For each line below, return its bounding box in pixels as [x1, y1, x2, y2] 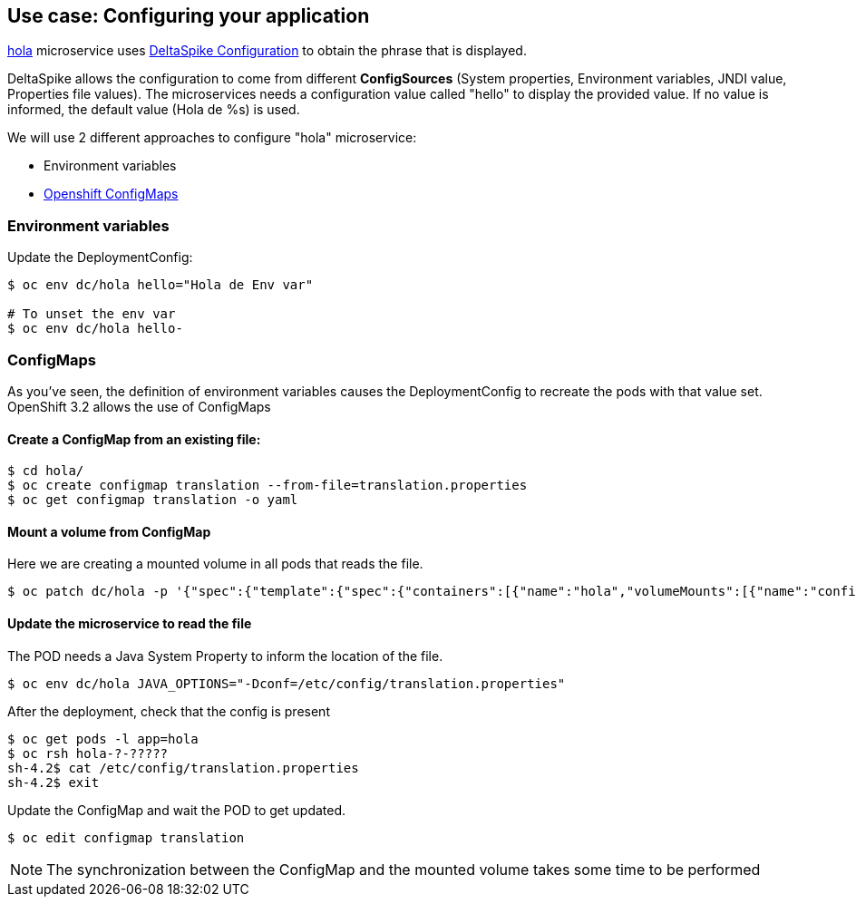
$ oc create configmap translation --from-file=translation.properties [7, 478, 528, 493]
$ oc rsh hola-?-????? [7, 745, 169, 761]
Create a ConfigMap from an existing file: [7, 431, 261, 447]
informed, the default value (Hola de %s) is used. [7, 102, 300, 118]
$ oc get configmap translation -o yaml [7, 492, 298, 508]
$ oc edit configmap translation [7, 830, 245, 845]
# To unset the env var [7, 306, 176, 322]
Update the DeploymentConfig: [7, 249, 193, 266]
